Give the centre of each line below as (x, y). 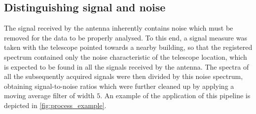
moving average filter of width (49, 95)
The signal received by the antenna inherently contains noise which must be (119, 28)
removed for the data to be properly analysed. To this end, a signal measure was (126, 37)
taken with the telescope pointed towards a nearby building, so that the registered (128, 47)
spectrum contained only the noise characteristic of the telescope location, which (126, 57)
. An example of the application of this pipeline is (175, 95)
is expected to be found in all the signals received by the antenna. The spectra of (127, 66)
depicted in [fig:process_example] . (55, 105)
